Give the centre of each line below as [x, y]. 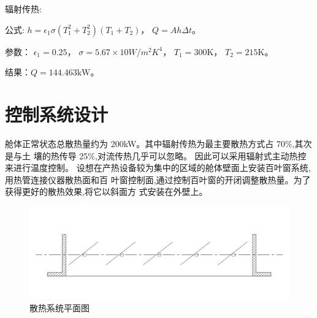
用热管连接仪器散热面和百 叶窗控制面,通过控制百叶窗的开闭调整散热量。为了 [158, 179]
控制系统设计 [57, 114]
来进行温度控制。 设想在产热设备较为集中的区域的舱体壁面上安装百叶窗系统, [158, 168]
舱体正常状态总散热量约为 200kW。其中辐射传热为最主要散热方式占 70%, [150, 143]
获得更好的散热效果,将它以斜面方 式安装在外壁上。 [106, 191]
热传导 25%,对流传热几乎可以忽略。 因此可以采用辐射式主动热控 [178, 155]
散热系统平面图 [59, 307]
